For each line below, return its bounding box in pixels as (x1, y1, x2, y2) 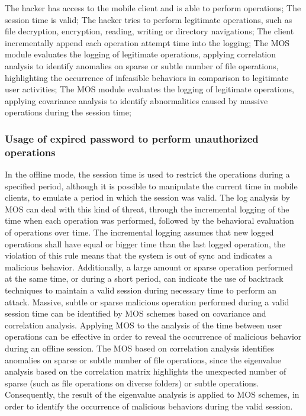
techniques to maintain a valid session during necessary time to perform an (5, 284, 277, 296)
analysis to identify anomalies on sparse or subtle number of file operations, (5, 59, 279, 72)
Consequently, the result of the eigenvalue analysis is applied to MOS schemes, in (5, 388, 299, 401)
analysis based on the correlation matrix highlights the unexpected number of (5, 365, 286, 378)
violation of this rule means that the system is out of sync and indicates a (5, 249, 273, 262)
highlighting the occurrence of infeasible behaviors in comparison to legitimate (5, 71, 289, 83)
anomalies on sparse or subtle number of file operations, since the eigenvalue (5, 353, 281, 366)
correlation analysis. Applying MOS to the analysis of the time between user (5, 318, 282, 331)
